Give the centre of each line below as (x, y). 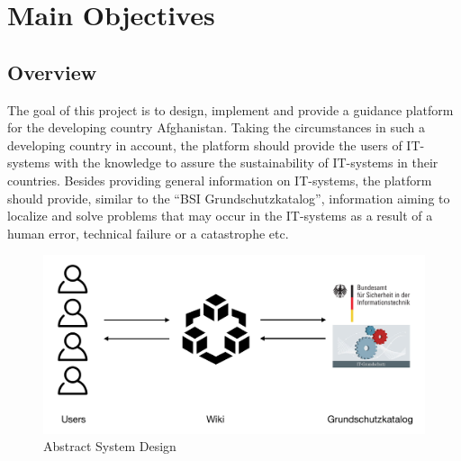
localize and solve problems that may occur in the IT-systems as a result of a (220, 216)
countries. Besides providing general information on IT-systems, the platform (220, 180)
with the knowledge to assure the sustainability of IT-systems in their (246, 163)
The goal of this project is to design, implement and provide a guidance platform (230, 109)
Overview (52, 72)
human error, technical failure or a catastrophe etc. (148, 233)
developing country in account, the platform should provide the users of (205, 145)
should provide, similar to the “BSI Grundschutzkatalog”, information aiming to (229, 198)
